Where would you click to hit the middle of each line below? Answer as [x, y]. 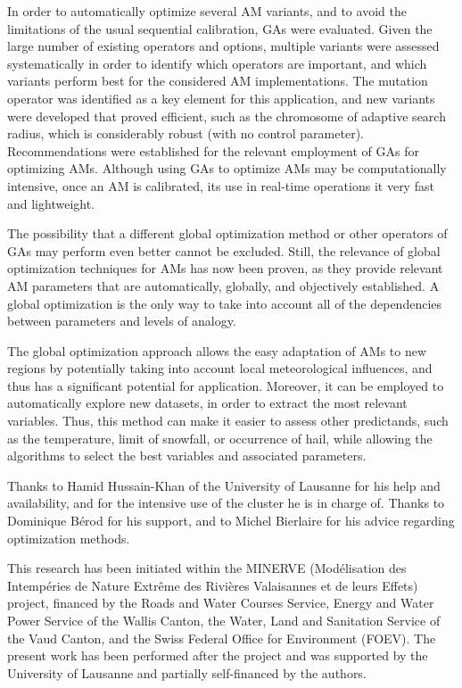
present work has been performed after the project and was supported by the [218, 655]
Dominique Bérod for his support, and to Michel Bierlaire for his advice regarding [231, 521]
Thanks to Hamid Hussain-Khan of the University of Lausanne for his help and [224, 485]
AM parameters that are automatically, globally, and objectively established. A [223, 285]
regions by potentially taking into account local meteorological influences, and [220, 368]
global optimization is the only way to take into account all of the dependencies [225, 303]
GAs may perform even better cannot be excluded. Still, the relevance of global [224, 250]
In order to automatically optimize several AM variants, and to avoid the [207, 11]
